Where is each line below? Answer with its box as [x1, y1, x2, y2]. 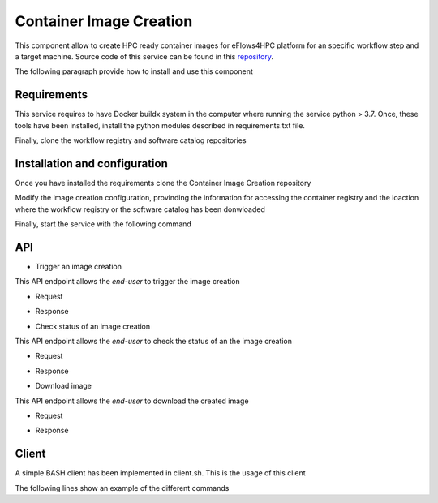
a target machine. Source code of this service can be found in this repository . [15, 51, 274, 61]
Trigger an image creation [35, 262, 122, 271]
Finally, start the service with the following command [15, 219, 192, 229]
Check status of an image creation [35, 321, 150, 331]
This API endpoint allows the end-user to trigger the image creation [15, 277, 241, 286]
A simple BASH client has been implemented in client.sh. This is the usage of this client [15, 468, 306, 478]
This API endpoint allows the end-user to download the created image [15, 396, 249, 406]
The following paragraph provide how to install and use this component [15, 67, 253, 76]
